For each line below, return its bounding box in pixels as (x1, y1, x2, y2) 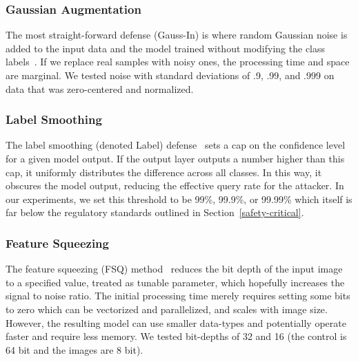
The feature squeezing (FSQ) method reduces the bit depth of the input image (6, 262, 343, 276)
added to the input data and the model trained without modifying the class (6, 41, 326, 55)
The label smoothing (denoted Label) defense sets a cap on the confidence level (6, 138, 346, 152)
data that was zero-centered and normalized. (6, 81, 194, 96)
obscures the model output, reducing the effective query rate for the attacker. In (6, 178, 344, 193)
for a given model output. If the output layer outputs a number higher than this (6, 151, 345, 165)
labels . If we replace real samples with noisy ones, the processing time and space (6, 54, 350, 69)
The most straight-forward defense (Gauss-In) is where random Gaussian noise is (6, 28, 348, 42)
